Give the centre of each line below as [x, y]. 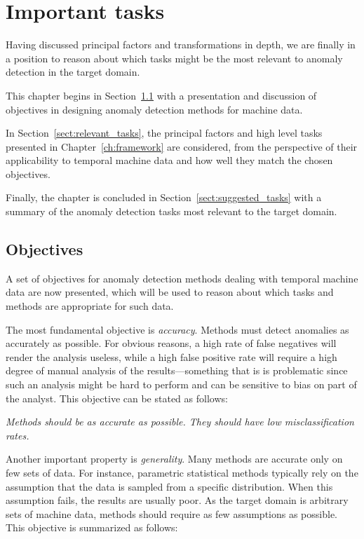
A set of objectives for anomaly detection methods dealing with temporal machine [182, 278]
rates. [18, 435]
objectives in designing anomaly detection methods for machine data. [154, 109]
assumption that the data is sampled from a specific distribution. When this [169, 486]
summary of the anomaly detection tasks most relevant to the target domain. [171, 211]
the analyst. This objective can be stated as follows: [117, 398]
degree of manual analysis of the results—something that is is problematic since [177, 370]
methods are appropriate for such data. [90, 306]
